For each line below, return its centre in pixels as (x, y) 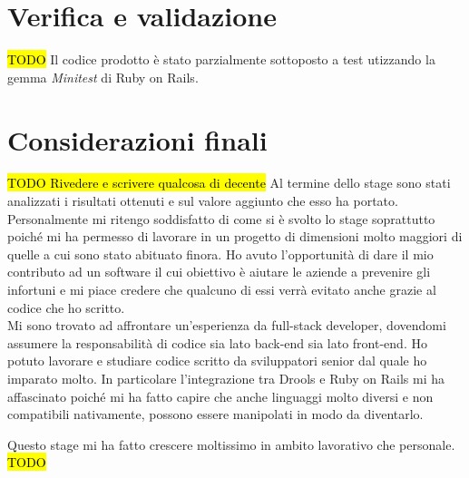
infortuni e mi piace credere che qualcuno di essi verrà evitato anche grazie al (222, 289)
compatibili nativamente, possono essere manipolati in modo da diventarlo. (215, 414)
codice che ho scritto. (66, 307)
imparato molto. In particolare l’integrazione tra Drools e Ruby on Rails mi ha (226, 378)
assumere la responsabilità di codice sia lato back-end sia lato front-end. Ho (217, 342)
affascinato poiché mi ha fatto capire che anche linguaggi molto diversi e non (220, 396)
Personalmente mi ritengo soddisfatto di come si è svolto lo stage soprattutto (221, 218)
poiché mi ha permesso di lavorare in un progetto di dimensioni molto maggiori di (235, 236)
